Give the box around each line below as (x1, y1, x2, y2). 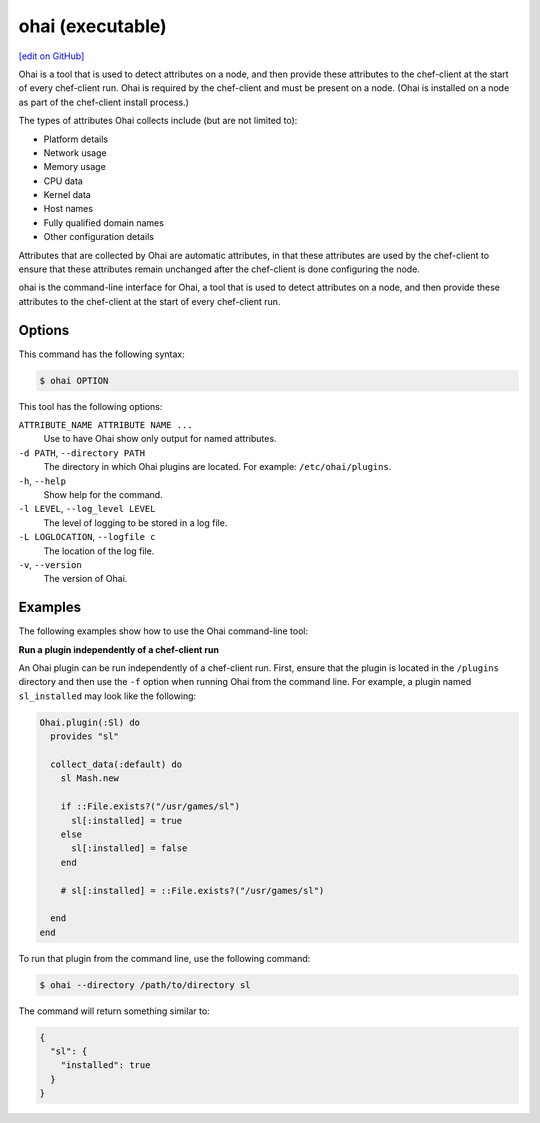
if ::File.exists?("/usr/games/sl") (60, 801, 240, 812)
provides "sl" (50, 731, 120, 742)
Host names (43, 203, 94, 215)
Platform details (43, 133, 109, 145)
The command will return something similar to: (18, 1005, 210, 1017)
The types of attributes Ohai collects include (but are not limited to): (18, 115, 298, 127)
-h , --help (18, 475, 67, 487)
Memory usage (43, 161, 107, 173)
